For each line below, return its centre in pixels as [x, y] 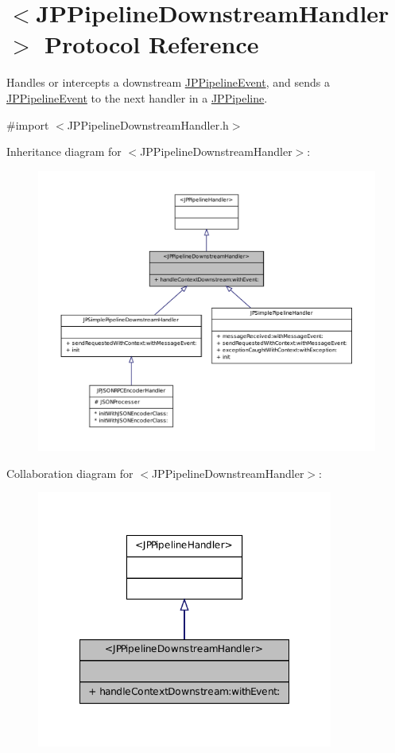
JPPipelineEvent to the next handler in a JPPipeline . [137, 97]
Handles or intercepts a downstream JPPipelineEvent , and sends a [168, 82]
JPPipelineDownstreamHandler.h [148, 124]
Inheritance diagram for [64, 151]
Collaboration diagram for [70, 473]
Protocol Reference [152, 44]
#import [28, 124]
